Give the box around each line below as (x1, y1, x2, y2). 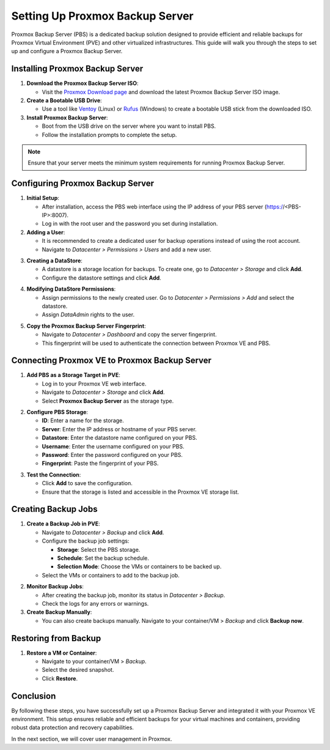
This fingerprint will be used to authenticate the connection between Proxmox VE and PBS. (42, 340, 271, 347)
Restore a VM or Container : (26, 649, 97, 656)
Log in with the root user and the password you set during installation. (42, 220, 218, 228)
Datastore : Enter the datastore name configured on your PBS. (42, 434, 197, 442)
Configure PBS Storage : (26, 408, 89, 415)
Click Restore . (42, 675, 78, 682)
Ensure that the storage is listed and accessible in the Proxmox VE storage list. (42, 488, 240, 496)
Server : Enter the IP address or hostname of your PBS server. (42, 425, 197, 433)
